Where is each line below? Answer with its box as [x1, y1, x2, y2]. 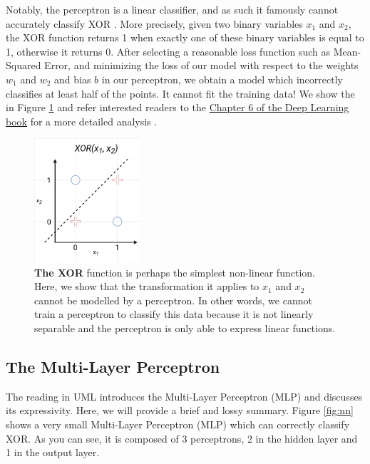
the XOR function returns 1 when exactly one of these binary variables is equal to [6, 30, 364, 45]
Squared [6, 58, 41, 73]
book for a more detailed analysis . [6, 113, 158, 128]
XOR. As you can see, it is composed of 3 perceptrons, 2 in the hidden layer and [6, 431, 358, 445]
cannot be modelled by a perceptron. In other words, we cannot [34, 292, 312, 307]
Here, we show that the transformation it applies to [34, 279, 259, 294]
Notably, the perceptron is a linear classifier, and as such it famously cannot [6, 2, 339, 16]
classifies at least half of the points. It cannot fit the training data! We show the [6, 86, 355, 100]
